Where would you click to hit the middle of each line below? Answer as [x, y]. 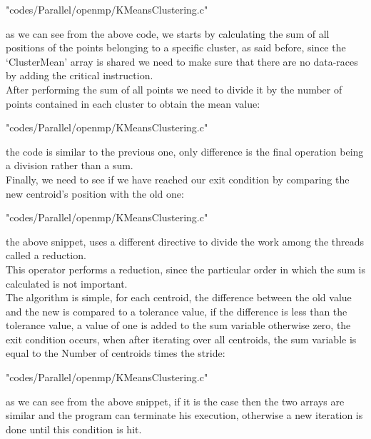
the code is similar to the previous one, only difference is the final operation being [185, 151]
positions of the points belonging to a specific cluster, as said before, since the [176, 47]
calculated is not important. [67, 283]
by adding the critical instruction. [80, 75]
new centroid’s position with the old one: [95, 193]
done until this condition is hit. [74, 429]
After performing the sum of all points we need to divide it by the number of [174, 89]
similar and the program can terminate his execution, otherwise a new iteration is [184, 415]
